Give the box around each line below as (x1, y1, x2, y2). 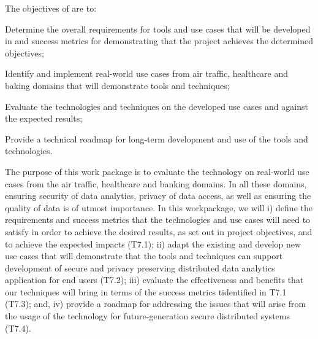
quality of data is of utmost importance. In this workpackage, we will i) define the (5, 201, 312, 214)
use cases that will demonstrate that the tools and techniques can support (5, 249, 283, 262)
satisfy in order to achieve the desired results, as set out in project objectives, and (5, 225, 312, 238)
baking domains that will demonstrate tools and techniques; (5, 79, 230, 92)
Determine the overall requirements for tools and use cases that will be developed (5, 22, 311, 35)
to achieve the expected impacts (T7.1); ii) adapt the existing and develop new (5, 237, 301, 250)
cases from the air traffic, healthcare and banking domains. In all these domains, (5, 177, 307, 190)
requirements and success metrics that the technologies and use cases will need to (5, 213, 311, 226)
